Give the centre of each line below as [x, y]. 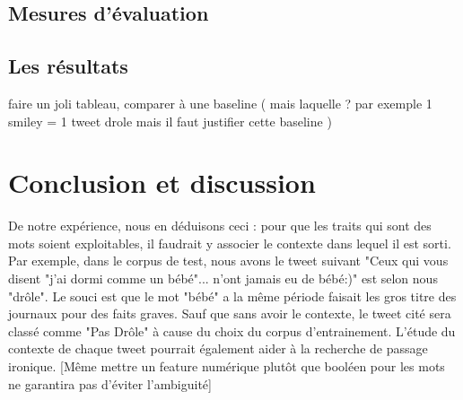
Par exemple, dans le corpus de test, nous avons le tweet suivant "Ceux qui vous [228, 261]
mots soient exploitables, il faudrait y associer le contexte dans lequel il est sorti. [230, 243]
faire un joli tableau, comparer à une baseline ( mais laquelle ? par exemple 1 [220, 103]
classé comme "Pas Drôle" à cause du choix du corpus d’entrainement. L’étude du [232, 330]
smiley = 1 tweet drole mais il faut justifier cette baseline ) [170, 121]
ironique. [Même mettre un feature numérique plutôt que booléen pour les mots [227, 366]
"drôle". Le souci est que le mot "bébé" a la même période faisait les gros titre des [232, 296]
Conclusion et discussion [162, 183]
